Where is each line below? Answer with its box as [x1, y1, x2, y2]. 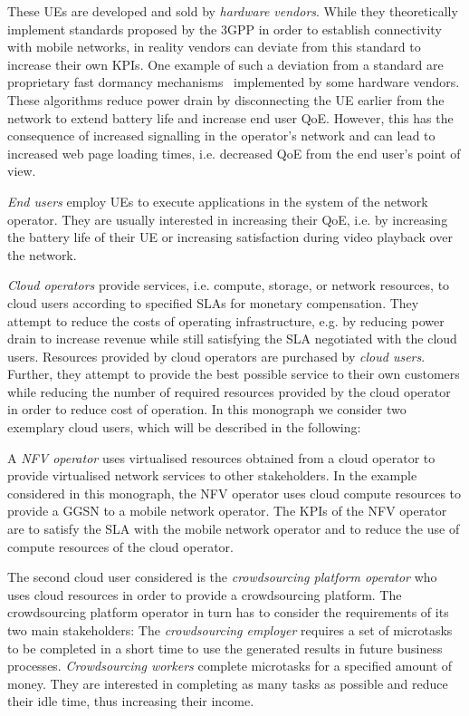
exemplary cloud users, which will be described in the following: [7, 418, 361, 437]
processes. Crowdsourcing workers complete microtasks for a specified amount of [7, 656, 453, 675]
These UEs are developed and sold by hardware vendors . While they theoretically [7, 2, 458, 20]
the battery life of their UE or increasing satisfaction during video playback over [7, 227, 453, 247]
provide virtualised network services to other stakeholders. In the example [7, 466, 417, 485]
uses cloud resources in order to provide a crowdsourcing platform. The [7, 585, 402, 604]
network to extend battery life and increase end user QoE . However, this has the [7, 108, 454, 127]
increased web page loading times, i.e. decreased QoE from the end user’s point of [7, 143, 461, 162]
